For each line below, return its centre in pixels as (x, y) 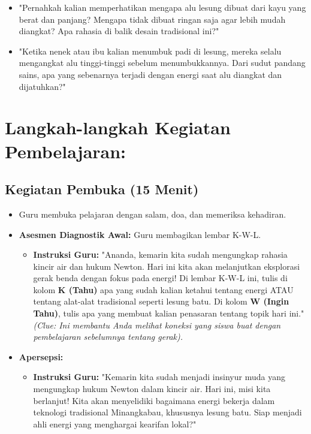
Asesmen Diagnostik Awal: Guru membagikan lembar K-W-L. (140, 234)
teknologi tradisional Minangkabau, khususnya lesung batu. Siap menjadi (167, 412)
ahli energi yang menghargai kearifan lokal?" (115, 424)
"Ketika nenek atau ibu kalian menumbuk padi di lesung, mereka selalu (150, 51)
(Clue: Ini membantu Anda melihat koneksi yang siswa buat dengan (157, 325)
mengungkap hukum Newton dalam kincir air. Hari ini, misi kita (152, 389)
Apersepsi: (41, 356)
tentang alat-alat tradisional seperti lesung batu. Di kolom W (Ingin (161, 301)
